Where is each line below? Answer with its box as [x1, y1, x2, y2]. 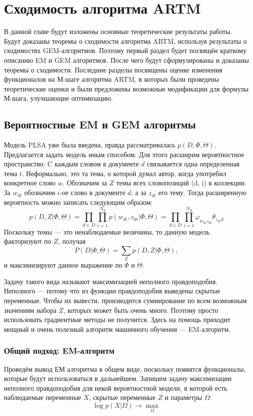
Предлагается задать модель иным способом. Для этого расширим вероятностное [4, 149, 244, 159]
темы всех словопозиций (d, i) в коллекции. [116, 178, 247, 188]
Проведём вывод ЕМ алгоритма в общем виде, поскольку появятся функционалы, [4, 363, 246, 374]
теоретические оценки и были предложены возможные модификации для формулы [4, 83, 249, 93]
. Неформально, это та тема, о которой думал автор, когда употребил [22, 168, 226, 178]
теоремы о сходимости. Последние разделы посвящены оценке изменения [4, 64, 223, 74]
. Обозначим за [62, 178, 107, 188]
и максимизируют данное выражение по [4, 260, 123, 270]
